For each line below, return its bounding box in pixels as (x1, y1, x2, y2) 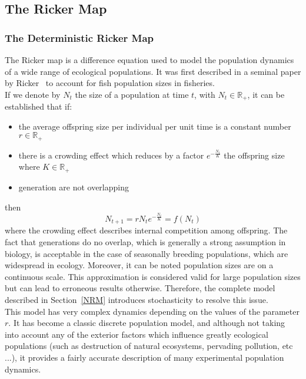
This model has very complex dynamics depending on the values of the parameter (5, 305, 300, 317)
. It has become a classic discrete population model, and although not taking (8, 317, 285, 329)
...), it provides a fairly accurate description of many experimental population (5, 351, 284, 363)
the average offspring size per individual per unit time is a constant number (18, 120, 291, 132)
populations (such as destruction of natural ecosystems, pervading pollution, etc (5, 340, 293, 352)
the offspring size (224, 149, 285, 161)
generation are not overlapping (18, 180, 129, 193)
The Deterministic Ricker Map (5, 30, 154, 45)
